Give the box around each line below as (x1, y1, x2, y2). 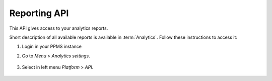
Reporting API (9, 8, 69, 19)
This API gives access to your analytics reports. (9, 25, 108, 31)
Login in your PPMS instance (22, 43, 82, 50)
